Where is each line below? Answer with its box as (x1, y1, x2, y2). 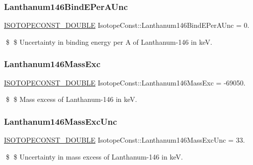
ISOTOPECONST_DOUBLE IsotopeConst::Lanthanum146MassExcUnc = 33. (4, 135, 245, 145)
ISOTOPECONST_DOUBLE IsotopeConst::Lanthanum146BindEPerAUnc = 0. (4, 20, 250, 30)
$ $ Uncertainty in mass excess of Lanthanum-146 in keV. (5, 151, 183, 162)
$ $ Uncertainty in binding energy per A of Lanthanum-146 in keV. (5, 36, 212, 47)
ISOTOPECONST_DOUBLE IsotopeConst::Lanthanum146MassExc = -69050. (4, 77, 246, 87)
